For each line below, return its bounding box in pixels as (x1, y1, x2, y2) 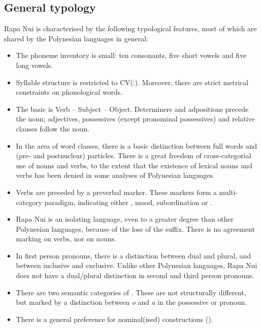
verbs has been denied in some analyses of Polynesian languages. (16, 170, 215, 180)
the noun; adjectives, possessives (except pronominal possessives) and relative (16, 113, 255, 124)
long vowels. (16, 59, 53, 70)
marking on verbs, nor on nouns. (16, 233, 116, 244)
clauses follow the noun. (16, 123, 90, 134)
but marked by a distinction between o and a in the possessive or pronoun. (16, 297, 247, 307)
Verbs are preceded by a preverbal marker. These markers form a (16, 186, 217, 197)
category (16, 196, 42, 207)
